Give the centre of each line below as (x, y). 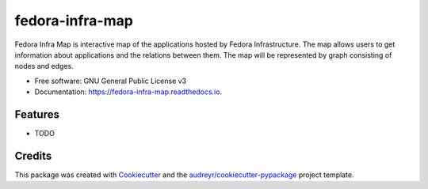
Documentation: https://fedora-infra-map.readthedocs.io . (128, 92)
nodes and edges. (44, 66)
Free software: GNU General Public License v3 (111, 81)
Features (37, 114)
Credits (33, 155)
